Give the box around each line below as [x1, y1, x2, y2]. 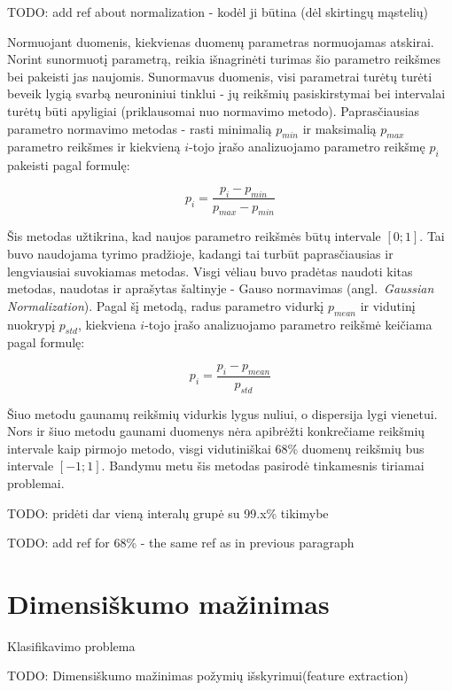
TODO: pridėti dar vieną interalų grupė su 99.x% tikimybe [7, 503, 329, 522]
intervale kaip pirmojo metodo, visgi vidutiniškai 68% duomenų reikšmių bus [7, 439, 425, 457]
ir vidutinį [360, 296, 416, 314]
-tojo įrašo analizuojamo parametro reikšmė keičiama [144, 314, 433, 333]
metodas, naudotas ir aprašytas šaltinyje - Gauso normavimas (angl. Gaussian [7, 279, 434, 298]
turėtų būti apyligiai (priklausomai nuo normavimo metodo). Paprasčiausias [7, 101, 420, 120]
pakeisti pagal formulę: [7, 156, 130, 175]
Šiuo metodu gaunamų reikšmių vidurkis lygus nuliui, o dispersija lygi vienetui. [7, 404, 438, 423]
